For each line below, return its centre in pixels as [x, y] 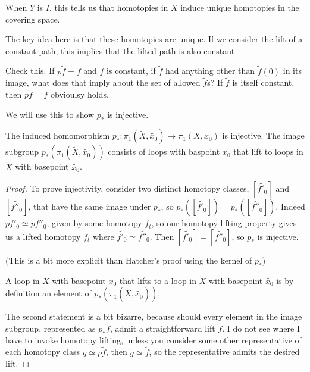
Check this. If [30, 71]
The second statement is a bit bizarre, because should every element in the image [154, 316]
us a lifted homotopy [43, 237]
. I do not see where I [261, 328]
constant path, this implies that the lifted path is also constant [120, 50]
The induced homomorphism [58, 135]
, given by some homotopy [94, 223]
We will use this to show [50, 114]
